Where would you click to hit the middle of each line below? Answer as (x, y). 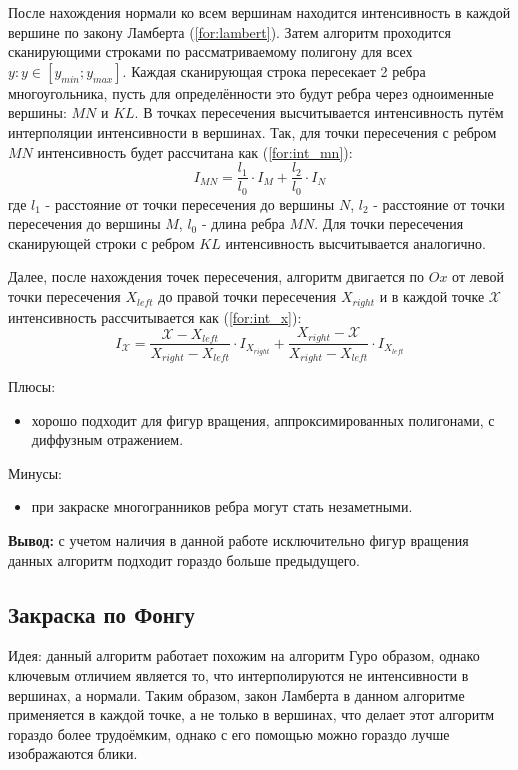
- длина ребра (243, 223)
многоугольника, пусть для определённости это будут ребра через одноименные (251, 92)
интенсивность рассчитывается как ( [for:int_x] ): (155, 316)
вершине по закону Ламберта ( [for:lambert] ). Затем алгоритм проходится (229, 31)
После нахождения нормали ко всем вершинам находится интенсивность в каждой (259, 12)
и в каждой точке (432, 296)
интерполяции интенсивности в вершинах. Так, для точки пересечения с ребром (252, 131)
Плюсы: (32, 386)
